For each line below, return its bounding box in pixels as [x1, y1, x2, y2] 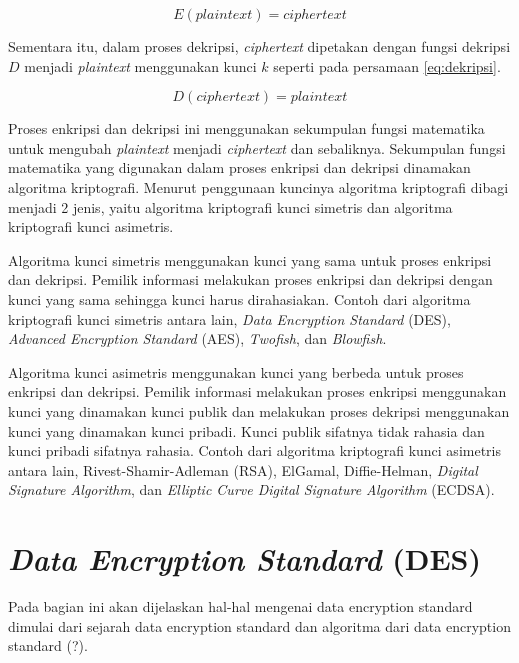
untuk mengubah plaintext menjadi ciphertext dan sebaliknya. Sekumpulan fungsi [8, 137, 506, 158]
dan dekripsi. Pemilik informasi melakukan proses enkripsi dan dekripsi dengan [8, 269, 493, 290]
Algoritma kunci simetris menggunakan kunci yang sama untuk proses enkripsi [8, 249, 492, 270]
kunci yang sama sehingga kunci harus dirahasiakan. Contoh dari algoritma [8, 288, 471, 309]
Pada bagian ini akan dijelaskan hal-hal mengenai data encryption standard [8, 596, 473, 616]
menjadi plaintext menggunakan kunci [24, 55, 257, 76]
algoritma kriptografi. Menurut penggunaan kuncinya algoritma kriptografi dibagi [8, 176, 509, 197]
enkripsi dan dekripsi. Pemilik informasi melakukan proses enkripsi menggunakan [8, 381, 507, 402]
